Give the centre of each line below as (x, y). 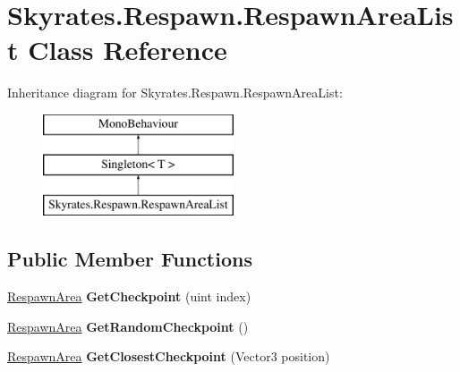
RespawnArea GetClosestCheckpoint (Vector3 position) (169, 356)
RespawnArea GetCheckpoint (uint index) (129, 296)
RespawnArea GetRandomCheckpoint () (128, 326)
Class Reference (128, 50)
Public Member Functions (130, 259)
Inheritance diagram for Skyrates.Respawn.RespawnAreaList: (175, 93)
